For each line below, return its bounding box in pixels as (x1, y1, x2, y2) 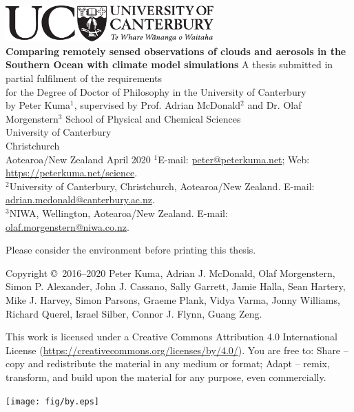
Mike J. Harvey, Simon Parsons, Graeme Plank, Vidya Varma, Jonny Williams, (6, 292, 340, 307)
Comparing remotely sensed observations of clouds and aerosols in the (6, 43, 346, 58)
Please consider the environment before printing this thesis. (6, 243, 256, 257)
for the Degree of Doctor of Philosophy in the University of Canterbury (6, 84, 306, 99)
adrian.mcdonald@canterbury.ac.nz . (6, 192, 155, 207)
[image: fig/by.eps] (6, 396, 100, 406)
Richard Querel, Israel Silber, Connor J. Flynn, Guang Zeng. (6, 306, 262, 320)
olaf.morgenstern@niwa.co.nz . (6, 219, 129, 234)
